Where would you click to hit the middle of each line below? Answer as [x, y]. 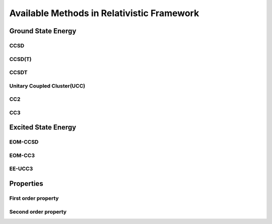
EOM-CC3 [22, 155]
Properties [26, 184]
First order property [34, 198]
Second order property [38, 211]
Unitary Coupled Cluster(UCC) [47, 86]
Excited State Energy [43, 128]
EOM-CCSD [24, 142]
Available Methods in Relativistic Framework [104, 13]
